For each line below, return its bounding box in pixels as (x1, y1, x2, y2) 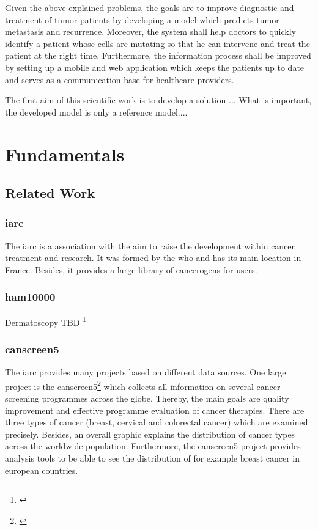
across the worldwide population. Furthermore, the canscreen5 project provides (5, 440, 301, 452)
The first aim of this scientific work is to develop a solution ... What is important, (5, 94, 312, 106)
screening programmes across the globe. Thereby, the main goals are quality (5, 392, 289, 405)
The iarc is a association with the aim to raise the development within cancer (5, 239, 295, 252)
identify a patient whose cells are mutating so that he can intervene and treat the (5, 37, 310, 50)
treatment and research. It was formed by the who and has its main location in (5, 251, 301, 264)
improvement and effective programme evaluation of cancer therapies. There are (5, 403, 305, 416)
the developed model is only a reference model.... (5, 105, 188, 118)
